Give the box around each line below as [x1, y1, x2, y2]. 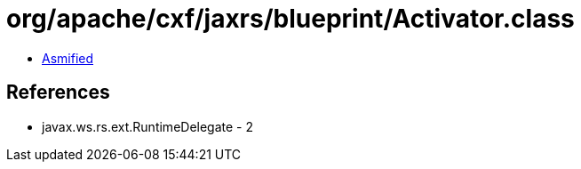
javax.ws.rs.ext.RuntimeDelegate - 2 [42, 118, 254, 134]
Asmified [42, 50, 94, 66]
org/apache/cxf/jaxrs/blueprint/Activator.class [6, 4, 575, 34]
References [6, 81, 110, 104]
